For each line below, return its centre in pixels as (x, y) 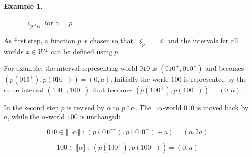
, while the (23, 117)
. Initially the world (140, 78)
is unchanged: (100, 117)
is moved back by (222, 107)
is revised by (86, 107)
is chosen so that (108, 40)
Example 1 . (23, 6)
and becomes (225, 68)
